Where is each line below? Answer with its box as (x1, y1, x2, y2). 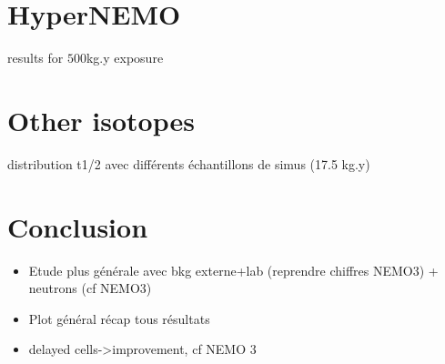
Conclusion (7, 207, 148, 245)
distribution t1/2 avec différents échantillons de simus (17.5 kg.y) (7, 154, 370, 173)
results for (7, 48, 64, 67)
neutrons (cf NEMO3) (28, 278, 152, 298)
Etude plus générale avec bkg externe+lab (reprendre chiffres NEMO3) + (28, 260, 439, 279)
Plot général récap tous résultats (28, 308, 210, 328)
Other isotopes (7, 101, 195, 138)
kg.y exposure (86, 48, 164, 67)
